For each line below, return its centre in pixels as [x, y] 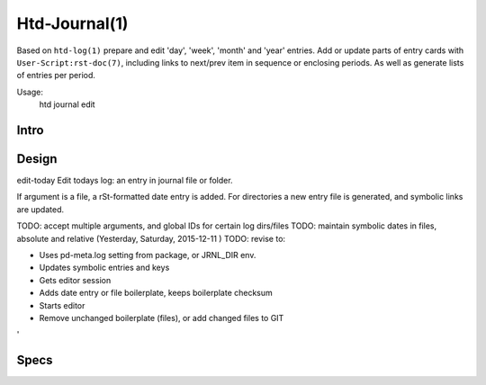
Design [37, 159]
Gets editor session [75, 280]
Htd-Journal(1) [72, 23]
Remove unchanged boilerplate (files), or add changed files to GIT [162, 318]
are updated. [40, 209]
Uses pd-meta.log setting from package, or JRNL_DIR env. [148, 255]
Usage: [30, 92]
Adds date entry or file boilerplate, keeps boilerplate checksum [156, 293]
